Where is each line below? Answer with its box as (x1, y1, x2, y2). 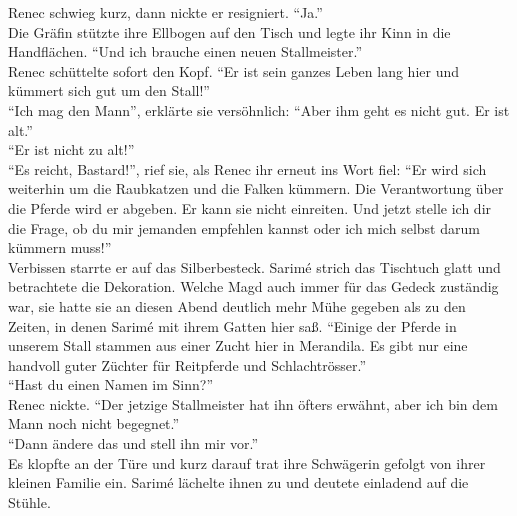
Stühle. (8, 491, 51, 512)
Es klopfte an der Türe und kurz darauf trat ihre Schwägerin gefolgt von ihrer (8, 452, 486, 473)
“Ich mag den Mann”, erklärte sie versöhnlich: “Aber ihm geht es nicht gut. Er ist (8, 99, 510, 120)
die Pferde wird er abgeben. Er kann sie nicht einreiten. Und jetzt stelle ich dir (8, 197, 492, 218)
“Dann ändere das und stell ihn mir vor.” (8, 433, 259, 454)
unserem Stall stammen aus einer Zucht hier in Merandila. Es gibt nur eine (8, 335, 468, 356)
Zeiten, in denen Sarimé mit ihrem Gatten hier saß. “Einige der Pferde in (8, 315, 457, 336)
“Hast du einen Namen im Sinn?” (8, 374, 214, 395)
